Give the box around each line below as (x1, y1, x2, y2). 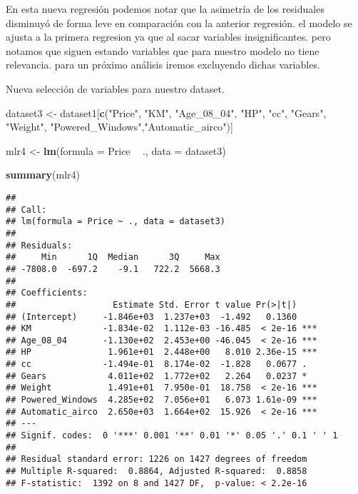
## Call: (6, 204, 47, 215)
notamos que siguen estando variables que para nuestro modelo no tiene (6, 43, 319, 58)
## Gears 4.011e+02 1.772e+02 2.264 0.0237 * (6, 370, 307, 381)
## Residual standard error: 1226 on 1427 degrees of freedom (6, 454, 307, 465)
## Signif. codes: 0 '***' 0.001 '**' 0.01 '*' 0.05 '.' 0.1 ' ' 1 (6, 430, 338, 441)
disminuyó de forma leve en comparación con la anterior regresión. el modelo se (6, 15, 352, 30)
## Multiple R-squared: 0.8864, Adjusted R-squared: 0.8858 (6, 466, 307, 477)
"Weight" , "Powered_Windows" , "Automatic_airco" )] (6, 119, 233, 134)
